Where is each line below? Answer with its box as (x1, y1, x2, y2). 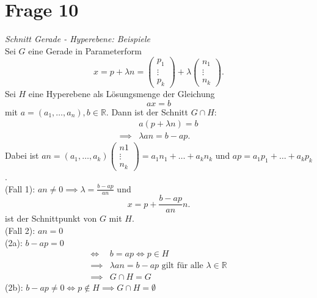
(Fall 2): (5, 224, 35, 237)
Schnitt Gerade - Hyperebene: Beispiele (5, 32, 150, 45)
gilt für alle (161, 261, 203, 271)
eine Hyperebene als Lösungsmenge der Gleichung (28, 87, 215, 100)
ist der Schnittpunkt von (5, 212, 97, 225)
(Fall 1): (5, 182, 35, 195)
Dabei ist (5, 149, 39, 162)
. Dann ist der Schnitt (106, 105, 188, 118)
